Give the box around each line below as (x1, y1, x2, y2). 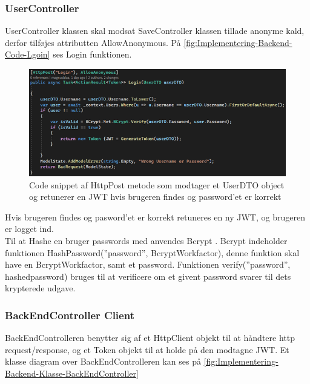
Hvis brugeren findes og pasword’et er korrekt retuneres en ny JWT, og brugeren (5, 210, 305, 223)
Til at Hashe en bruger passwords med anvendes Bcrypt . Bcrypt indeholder (5, 234, 288, 247)
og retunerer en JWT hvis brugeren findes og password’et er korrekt (29, 190, 282, 203)
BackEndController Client (5, 307, 134, 322)
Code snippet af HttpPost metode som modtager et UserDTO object (29, 178, 285, 191)
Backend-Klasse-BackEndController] (5, 366, 139, 379)
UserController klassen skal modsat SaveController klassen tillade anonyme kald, (5, 24, 305, 37)
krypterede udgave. (5, 282, 76, 294)
